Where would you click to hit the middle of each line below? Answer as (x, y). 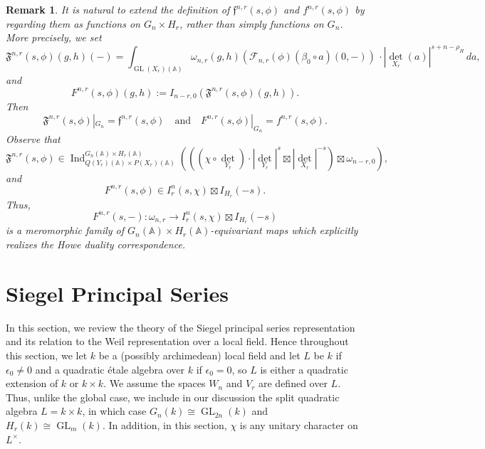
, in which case (114, 411)
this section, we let (47, 355)
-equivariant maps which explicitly (284, 230)
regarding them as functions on (73, 23)
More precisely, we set (54, 37)
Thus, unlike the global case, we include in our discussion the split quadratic (173, 397)
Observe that (33, 138)
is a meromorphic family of (65, 230)
